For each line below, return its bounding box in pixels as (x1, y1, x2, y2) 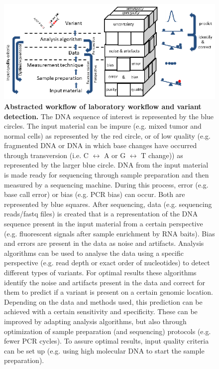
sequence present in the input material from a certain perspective (4, 218, 203, 229)
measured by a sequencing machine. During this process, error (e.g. (4, 179, 209, 189)
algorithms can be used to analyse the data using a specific (4, 247, 184, 258)
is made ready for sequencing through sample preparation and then (4, 170, 209, 180)
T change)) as (141, 150, 183, 160)
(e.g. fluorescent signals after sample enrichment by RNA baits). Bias (4, 228, 215, 238)
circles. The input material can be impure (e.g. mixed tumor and (4, 121, 202, 131)
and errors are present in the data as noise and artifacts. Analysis (4, 238, 204, 248)
